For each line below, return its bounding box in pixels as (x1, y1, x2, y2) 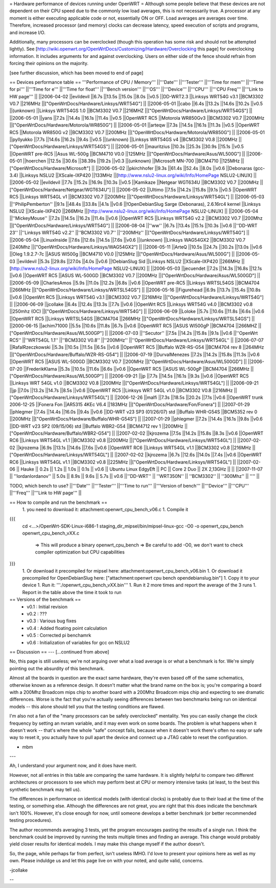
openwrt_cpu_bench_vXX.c (22, 530, 80, 536)
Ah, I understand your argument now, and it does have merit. (9, 763, 137, 769)
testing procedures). (9, 817, 53, 823)
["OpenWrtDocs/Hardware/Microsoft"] (9, 165, 90, 171)
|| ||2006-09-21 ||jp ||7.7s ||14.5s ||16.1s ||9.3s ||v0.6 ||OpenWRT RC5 (105, 373, 249, 379)
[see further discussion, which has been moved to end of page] (9, 70, 144, 76)
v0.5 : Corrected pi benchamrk (27, 632, 91, 639)
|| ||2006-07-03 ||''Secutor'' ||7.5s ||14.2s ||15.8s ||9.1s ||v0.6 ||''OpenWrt (105, 330, 258, 336)
